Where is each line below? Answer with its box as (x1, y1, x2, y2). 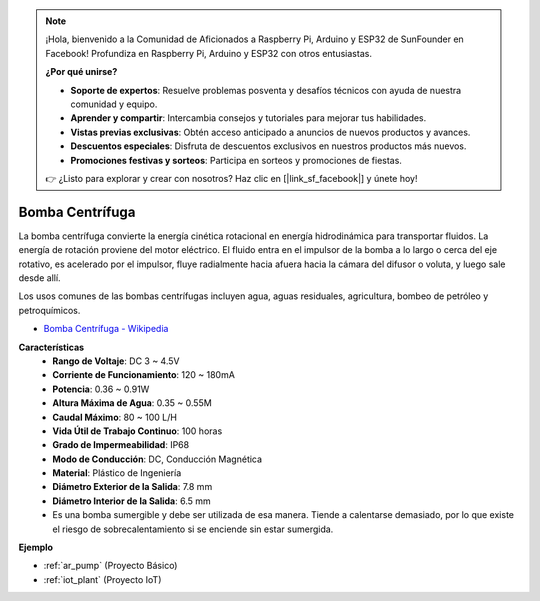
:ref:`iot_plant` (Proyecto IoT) (43, 573, 162, 585)
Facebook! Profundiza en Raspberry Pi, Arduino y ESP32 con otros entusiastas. (45, 47, 372, 59)
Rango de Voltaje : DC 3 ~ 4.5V (52, 355, 180, 367)
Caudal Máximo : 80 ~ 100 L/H (52, 411, 177, 423)
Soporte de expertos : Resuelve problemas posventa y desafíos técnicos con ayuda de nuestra (70, 84, 462, 96)
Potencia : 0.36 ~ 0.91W (52, 383, 150, 395)
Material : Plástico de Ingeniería (52, 467, 182, 479)
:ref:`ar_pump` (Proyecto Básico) (43, 560, 178, 572)
